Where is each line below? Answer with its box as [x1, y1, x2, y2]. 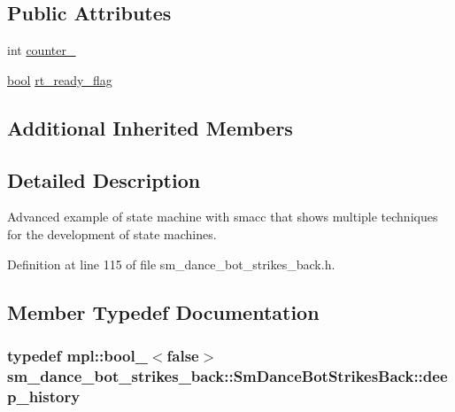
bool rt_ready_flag [7, 70, 112, 89]
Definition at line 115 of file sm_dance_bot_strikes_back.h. [7, 254, 335, 273]
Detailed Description [7, 166, 201, 193]
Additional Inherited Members [7, 113, 293, 141]
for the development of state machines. [7, 224, 217, 243]
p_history [7, 385, 81, 407]
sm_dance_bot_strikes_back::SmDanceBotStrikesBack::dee [7, 364, 448, 386]
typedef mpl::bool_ [7, 344, 148, 366]
